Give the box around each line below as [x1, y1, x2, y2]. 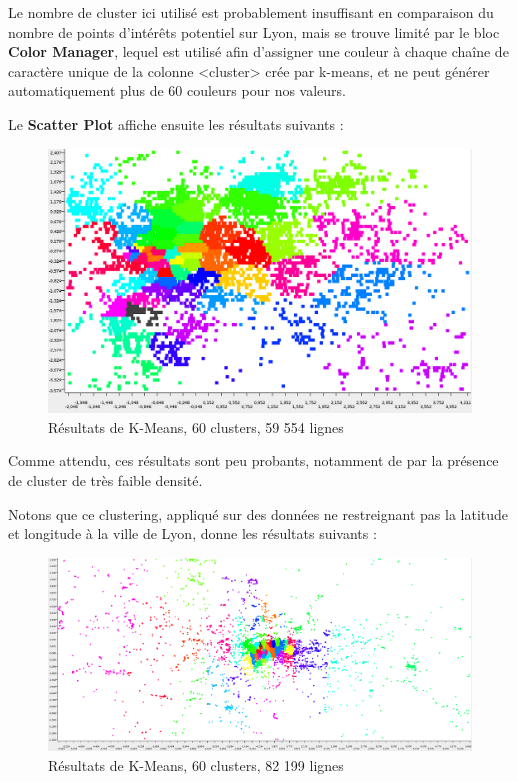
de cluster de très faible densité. [8, 469, 203, 490]
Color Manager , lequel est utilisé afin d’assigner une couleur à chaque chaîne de [8, 41, 509, 62]
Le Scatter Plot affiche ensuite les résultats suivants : [8, 113, 344, 134]
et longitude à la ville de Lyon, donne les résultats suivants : [8, 523, 377, 544]
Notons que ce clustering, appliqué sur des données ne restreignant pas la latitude [8, 503, 509, 524]
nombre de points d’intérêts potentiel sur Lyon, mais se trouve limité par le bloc [8, 21, 500, 42]
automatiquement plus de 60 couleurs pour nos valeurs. [8, 80, 346, 101]
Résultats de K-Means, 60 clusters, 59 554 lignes [48, 416, 344, 437]
